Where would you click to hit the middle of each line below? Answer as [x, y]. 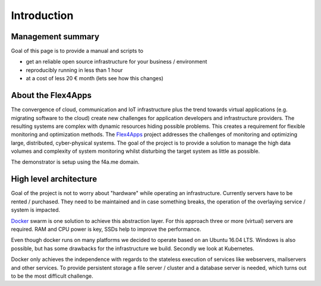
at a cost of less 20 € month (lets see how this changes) [95, 78]
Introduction [42, 15]
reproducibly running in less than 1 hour [74, 70]
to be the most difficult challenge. [52, 276]
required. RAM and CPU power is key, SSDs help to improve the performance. [106, 229]
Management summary [55, 37]
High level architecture [54, 179]
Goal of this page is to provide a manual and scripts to [77, 51]
